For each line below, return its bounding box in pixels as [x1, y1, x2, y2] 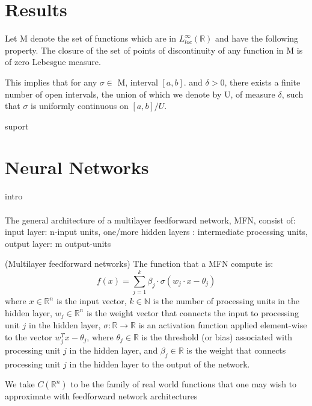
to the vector [5, 330, 52, 343]
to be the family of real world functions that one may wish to [70, 378, 297, 390]
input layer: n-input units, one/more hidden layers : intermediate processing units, [5, 225, 308, 238]
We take [5, 378, 35, 390]
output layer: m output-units [5, 237, 111, 249]
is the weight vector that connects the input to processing [86, 306, 299, 319]
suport [5, 119, 29, 132]
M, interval [117, 75, 158, 88]
